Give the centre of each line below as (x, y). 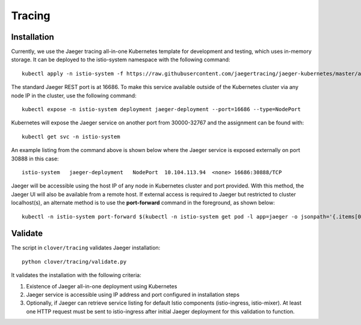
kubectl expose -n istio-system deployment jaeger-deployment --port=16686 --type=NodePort (161, 109)
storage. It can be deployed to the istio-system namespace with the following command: (121, 59)
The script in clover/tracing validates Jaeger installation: (86, 248)
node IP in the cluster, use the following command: (74, 96)
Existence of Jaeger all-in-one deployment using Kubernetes (102, 286)
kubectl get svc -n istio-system (71, 136)
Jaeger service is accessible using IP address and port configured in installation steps (133, 295)
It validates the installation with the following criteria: (76, 275)
